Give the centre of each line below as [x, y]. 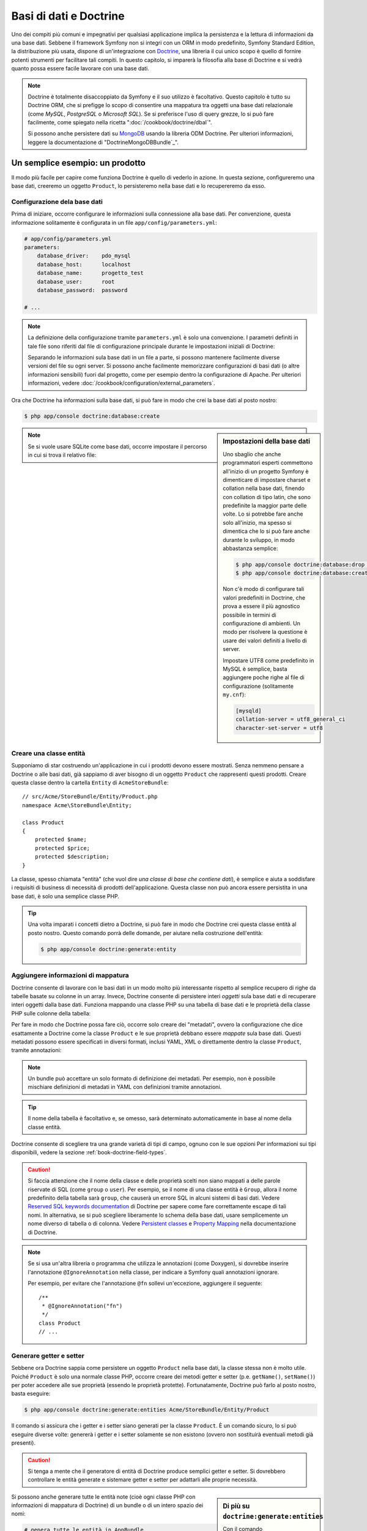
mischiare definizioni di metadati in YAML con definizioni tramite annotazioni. [125, 1087]
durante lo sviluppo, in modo [259, 540]
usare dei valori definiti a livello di [265, 641]
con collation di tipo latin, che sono [267, 497]
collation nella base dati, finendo [264, 488]
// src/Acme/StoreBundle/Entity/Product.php [90, 797]
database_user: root [76, 281]
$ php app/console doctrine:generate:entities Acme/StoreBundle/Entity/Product [147, 1410]
